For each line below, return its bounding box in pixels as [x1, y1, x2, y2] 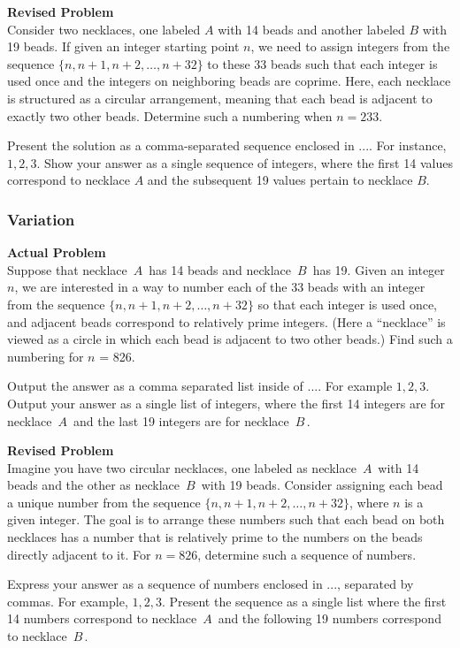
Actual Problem [7, 243, 106, 262]
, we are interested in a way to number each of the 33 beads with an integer [14, 278, 425, 296]
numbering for [7, 347, 84, 365]
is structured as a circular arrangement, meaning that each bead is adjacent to [7, 88, 433, 107]
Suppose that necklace [7, 260, 127, 278]
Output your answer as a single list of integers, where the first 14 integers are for [7, 393, 446, 412]
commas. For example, [7, 591, 128, 610]
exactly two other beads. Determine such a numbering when [7, 106, 333, 125]
